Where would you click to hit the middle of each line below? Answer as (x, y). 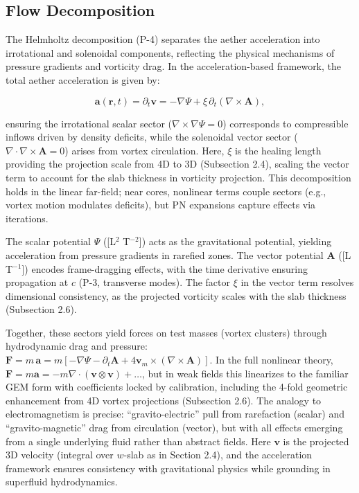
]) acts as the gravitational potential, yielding (235, 241)
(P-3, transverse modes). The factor (154, 282)
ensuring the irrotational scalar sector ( (89, 123)
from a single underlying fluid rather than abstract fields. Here (138, 441)
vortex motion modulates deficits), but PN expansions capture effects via (161, 205)
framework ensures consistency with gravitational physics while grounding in (168, 468)
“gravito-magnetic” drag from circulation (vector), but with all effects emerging (174, 428)
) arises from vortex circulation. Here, (145, 150)
